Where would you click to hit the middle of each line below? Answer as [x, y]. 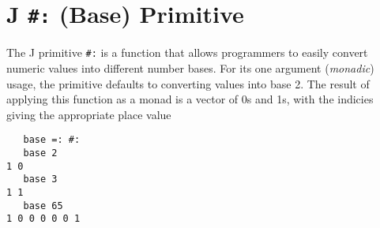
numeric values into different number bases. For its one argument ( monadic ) [190, 67]
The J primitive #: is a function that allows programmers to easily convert [187, 52]
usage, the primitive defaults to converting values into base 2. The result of [188, 83]
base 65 [43, 206]
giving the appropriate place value [89, 114]
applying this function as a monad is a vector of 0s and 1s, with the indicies [190, 99]
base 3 [40, 179]
